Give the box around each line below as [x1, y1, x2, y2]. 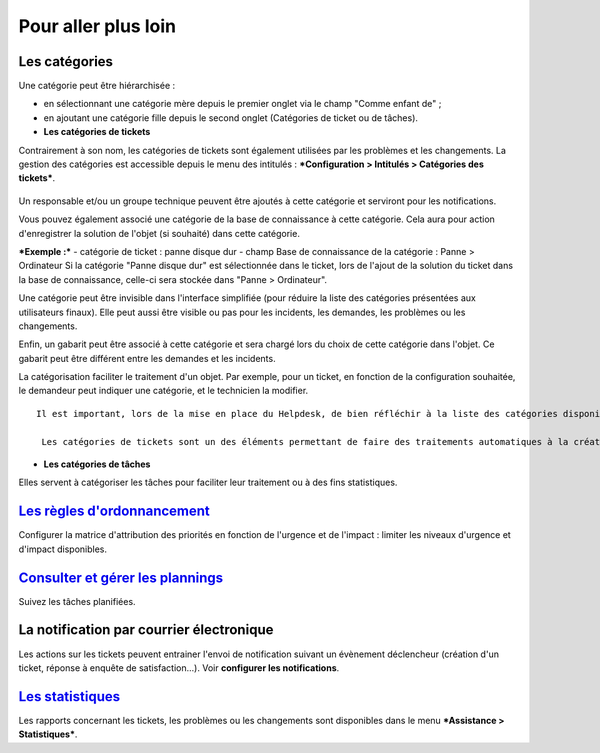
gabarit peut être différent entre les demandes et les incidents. [18, 352, 276, 364]
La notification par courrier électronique [18, 621, 274, 639]
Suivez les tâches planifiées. [18, 595, 136, 607]
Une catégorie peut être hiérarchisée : [18, 80, 176, 92]
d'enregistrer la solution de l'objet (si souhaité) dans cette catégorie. [18, 227, 300, 239]
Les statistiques [18, 688, 120, 705]
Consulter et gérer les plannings [18, 569, 224, 586]
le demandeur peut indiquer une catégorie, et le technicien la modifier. [18, 385, 309, 397]
